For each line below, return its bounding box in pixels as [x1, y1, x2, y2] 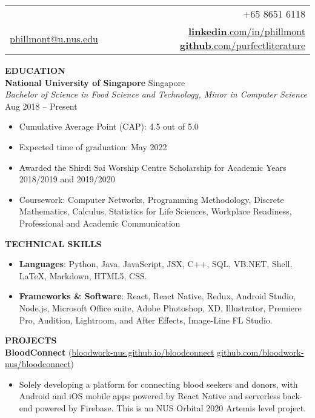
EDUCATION [5, 64, 65, 76]
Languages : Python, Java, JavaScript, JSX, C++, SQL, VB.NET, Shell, [19, 257, 293, 270]
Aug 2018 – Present [5, 99, 78, 112]
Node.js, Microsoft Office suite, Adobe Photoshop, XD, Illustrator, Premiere [19, 301, 302, 314]
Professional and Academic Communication [19, 216, 181, 229]
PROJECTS [5, 334, 57, 347]
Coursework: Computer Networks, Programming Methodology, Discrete [19, 193, 284, 205]
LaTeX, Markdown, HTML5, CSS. [19, 269, 147, 282]
